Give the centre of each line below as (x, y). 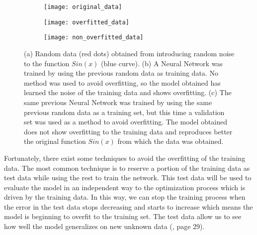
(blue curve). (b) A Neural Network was (162, 63)
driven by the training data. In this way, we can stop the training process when (125, 197)
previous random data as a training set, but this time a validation (124, 112)
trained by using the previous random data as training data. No (121, 73)
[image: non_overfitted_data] (94, 38)
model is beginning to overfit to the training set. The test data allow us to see (123, 216)
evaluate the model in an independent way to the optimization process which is (125, 187)
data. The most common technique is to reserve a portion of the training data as (127, 168)
